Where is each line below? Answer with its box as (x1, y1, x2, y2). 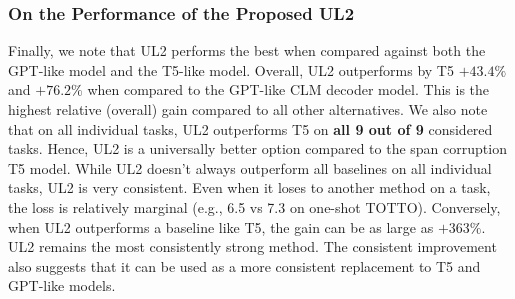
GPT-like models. (8, 275, 116, 296)
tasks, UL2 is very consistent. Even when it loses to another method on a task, (8, 177, 491, 198)
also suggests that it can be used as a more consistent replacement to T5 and (8, 255, 481, 276)
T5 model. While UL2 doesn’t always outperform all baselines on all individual (8, 157, 492, 178)
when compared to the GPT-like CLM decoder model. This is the (87, 79, 490, 100)
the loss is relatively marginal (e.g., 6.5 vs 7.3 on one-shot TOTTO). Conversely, (8, 196, 501, 217)
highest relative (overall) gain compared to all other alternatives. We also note (8, 99, 488, 119)
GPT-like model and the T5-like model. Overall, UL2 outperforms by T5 (8, 59, 454, 80)
